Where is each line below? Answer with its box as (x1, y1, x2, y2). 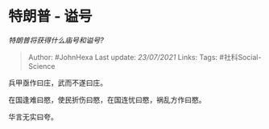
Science (27, 61, 56, 71)
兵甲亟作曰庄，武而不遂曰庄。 (8, 78, 107, 87)
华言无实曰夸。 (8, 111, 58, 121)
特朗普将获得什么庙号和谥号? (8, 35, 105, 45)
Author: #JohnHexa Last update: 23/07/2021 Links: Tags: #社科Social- (27, 52, 262, 62)
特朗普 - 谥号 (8, 7, 93, 26)
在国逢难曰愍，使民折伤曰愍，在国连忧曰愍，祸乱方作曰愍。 (8, 95, 206, 104)
